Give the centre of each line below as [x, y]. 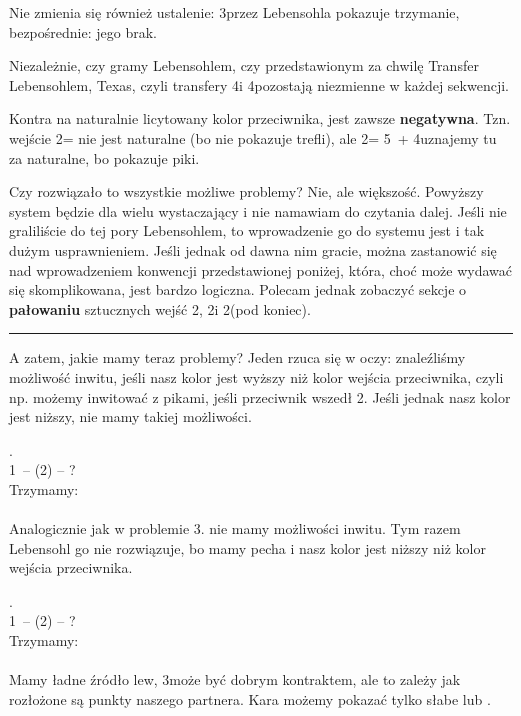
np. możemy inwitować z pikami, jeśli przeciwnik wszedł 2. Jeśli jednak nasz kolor [260, 396]
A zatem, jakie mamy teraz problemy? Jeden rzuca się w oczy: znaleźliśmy [237, 357]
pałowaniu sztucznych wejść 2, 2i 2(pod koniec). [160, 308]
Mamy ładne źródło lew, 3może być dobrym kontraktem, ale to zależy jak [235, 679]
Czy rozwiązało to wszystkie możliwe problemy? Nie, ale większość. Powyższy [246, 191]
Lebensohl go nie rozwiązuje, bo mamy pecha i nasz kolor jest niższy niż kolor [247, 547]
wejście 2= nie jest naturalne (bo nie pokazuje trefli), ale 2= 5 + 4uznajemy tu [253, 137]
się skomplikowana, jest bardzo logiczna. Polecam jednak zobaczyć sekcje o [238, 289]
